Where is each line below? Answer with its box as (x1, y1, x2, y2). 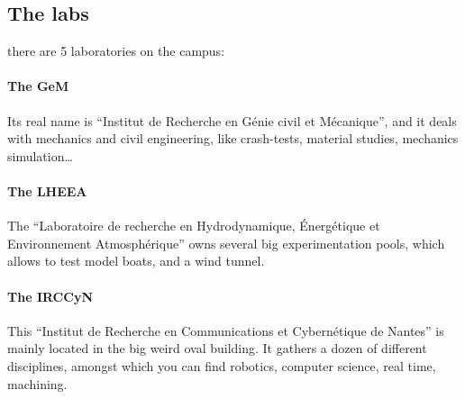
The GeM (7, 77, 69, 95)
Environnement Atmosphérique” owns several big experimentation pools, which (7, 233, 445, 252)
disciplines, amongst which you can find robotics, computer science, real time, (7, 356, 436, 375)
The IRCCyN (7, 286, 93, 305)
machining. (7, 374, 68, 393)
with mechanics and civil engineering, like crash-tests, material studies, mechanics (7, 129, 459, 148)
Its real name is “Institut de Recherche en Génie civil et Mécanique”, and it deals (7, 111, 457, 130)
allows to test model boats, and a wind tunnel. (7, 251, 265, 270)
